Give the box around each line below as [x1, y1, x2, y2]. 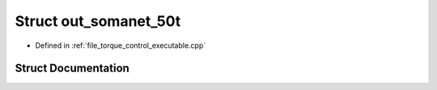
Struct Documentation [15, 62, 129, 75]
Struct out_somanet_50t [15, 12, 181, 30]
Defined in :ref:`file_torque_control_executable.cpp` [35, 41, 206, 50]
